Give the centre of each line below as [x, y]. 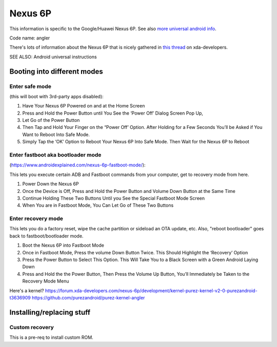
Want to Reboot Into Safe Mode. [56, 134]
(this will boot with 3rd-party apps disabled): [56, 96]
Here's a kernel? [27, 290]
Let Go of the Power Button [51, 120]
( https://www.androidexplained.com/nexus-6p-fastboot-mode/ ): [77, 165]
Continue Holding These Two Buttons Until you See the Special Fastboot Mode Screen [114, 198]
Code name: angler [30, 38]
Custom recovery [32, 327]
